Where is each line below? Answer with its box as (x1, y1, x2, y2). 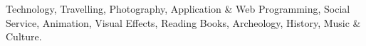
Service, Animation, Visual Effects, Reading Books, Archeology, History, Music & (6, 15, 361, 30)
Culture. (6, 29, 42, 44)
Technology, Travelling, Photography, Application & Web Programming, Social (6, 1, 350, 16)
